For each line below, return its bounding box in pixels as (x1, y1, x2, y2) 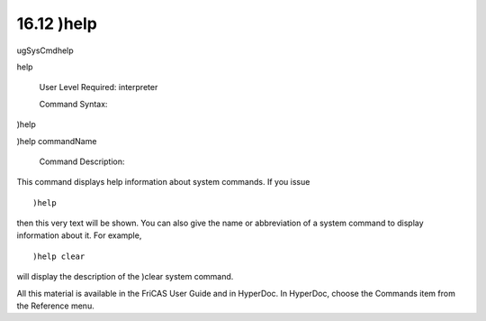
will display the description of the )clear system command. (16, 271, 234, 282)
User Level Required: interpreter (39, 82, 158, 93)
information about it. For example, (16, 230, 142, 241)
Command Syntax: (39, 98, 108, 109)
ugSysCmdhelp (16, 45, 74, 56)
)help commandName (16, 135, 97, 146)
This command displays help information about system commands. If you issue (16, 177, 310, 188)
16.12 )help (16, 14, 98, 33)
